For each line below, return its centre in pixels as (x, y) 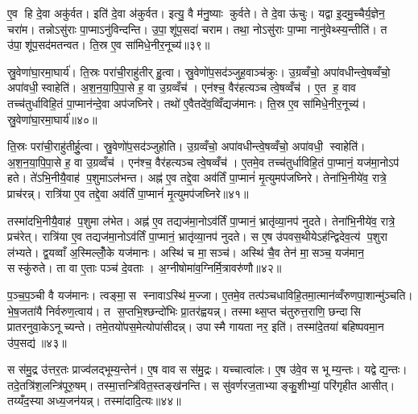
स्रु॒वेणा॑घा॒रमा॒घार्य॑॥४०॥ (52, 119)
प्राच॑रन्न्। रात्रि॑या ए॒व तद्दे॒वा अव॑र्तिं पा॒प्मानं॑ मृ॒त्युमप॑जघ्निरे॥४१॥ (128, 193)
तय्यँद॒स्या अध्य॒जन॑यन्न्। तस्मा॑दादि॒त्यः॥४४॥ (94, 401)
